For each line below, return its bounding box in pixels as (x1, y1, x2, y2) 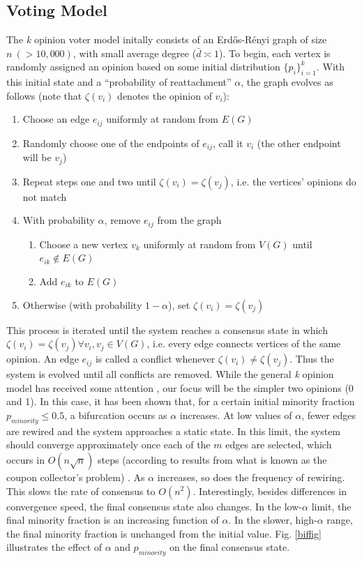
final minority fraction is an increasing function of (6, 512, 219, 527)
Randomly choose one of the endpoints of (22, 135, 199, 150)
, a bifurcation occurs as (64, 407, 167, 422)
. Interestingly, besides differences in (193, 483, 347, 498)
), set (168, 297, 190, 312)
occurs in (6, 452, 45, 466)
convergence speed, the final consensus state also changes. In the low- (6, 499, 303, 513)
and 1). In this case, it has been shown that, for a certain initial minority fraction (6, 394, 355, 409)
